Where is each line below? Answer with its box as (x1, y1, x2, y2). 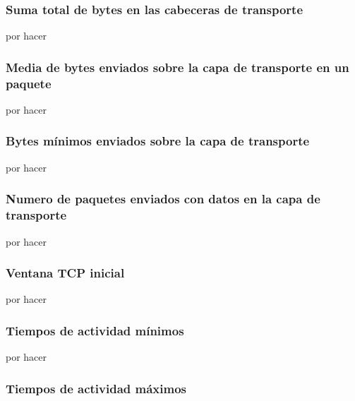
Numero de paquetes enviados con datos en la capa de (6, 190, 320, 208)
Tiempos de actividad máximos (6, 379, 186, 397)
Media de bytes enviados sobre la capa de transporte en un (6, 58, 349, 76)
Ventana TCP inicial (6, 264, 125, 282)
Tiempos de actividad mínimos (6, 321, 184, 339)
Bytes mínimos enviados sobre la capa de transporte (6, 132, 310, 150)
